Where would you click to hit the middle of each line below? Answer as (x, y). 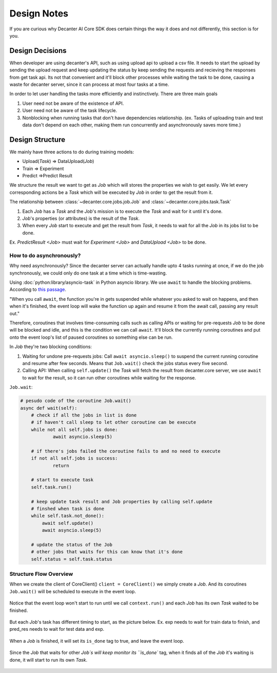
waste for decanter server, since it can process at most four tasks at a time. (89, 84)
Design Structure (37, 140)
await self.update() (68, 523)
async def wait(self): (49, 408)
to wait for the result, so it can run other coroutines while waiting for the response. (109, 377)
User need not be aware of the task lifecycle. (70, 111)
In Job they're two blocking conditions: (51, 347)
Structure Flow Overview (41, 574)
